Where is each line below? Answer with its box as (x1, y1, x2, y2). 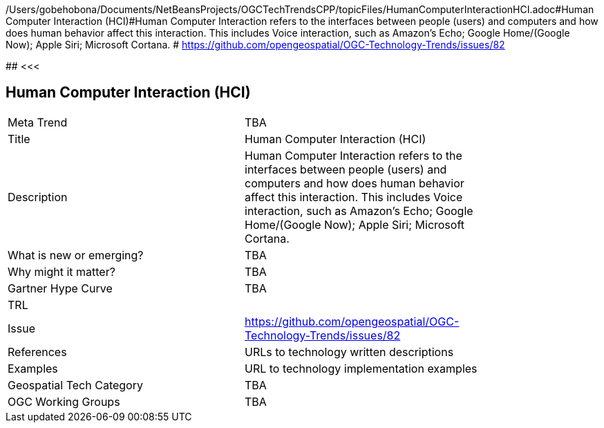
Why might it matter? (8, 264, 115, 279)
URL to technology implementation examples (245, 361, 478, 375)
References (8, 344, 67, 359)
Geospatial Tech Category (8, 378, 143, 392)
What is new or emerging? (8, 248, 144, 262)
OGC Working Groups (8, 394, 120, 409)
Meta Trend (8, 115, 68, 129)
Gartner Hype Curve (8, 281, 113, 295)
